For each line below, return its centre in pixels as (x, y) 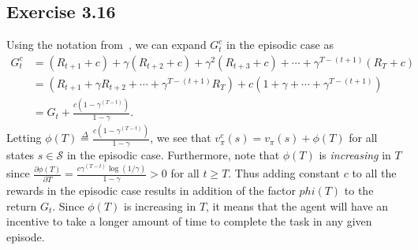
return (22, 205)
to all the (374, 173)
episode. (26, 236)
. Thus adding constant (284, 173)
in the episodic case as (280, 45)
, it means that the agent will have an (297, 205)
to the (359, 190)
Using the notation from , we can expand (106, 45)
